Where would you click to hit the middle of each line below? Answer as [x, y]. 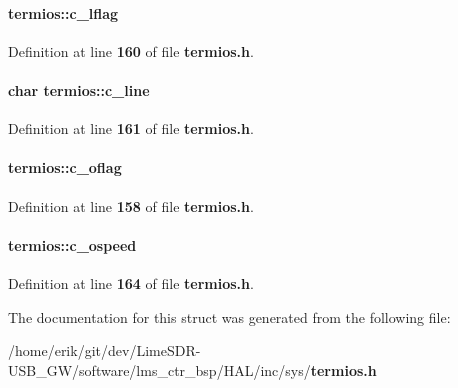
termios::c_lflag [63, 12]
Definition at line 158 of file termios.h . [131, 205]
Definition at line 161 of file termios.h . [131, 128]
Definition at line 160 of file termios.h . [131, 50]
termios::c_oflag [65, 167]
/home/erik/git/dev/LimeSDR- [104, 350]
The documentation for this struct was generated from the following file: [229, 316]
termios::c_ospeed [72, 244]
